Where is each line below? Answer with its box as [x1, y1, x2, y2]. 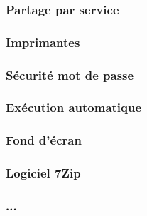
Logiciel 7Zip [6, 164, 81, 182]
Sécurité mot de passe [6, 66, 134, 83]
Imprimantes [6, 33, 80, 51]
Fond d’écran [6, 131, 82, 149]
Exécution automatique [6, 98, 142, 116]
